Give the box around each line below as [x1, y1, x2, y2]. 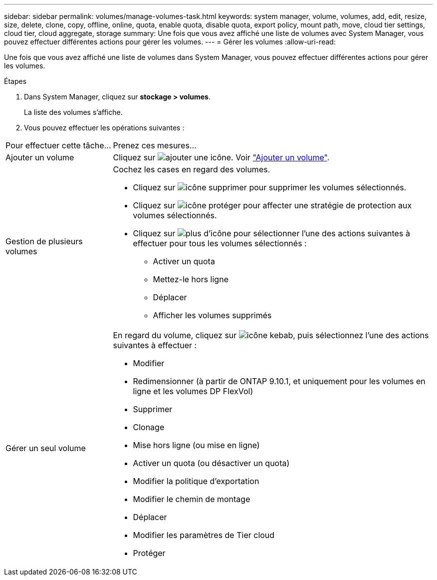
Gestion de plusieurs [5, 236, 83, 246]
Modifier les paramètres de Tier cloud [133, 530, 275, 540]
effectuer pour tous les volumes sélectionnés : [133, 238, 307, 248]
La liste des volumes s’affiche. [24, 108, 123, 116]
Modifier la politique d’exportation [133, 476, 259, 486]
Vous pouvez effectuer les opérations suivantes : [24, 123, 185, 132]
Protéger [133, 548, 166, 558]
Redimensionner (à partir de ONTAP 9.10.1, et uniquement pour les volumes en [133, 376, 426, 386]
